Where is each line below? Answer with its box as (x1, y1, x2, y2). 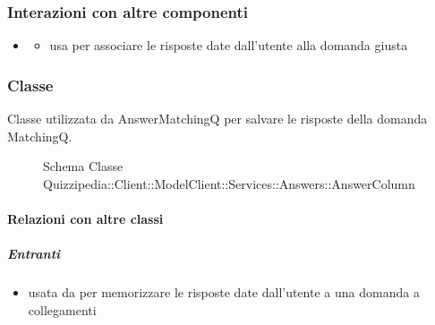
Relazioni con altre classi (7, 210, 164, 227)
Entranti (7, 244, 61, 263)
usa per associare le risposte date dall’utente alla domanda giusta (49, 36, 408, 55)
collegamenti (28, 300, 97, 319)
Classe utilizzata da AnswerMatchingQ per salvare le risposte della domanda (7, 109, 428, 128)
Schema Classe (43, 157, 124, 175)
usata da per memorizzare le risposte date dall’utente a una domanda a (28, 283, 420, 302)
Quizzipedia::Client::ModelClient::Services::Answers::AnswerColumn (43, 174, 415, 192)
